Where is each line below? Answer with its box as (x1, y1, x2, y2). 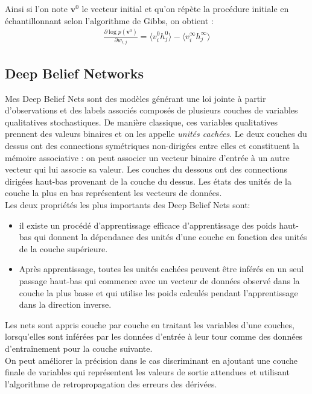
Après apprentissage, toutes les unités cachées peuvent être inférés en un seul (19, 262, 304, 275)
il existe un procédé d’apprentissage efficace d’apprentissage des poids (19, 218, 276, 231)
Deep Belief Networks (5, 63, 144, 82)
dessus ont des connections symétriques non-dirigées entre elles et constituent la (5, 139, 300, 152)
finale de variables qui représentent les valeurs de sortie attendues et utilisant (5, 366, 290, 378)
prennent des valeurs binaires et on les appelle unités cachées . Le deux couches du (5, 127, 307, 140)
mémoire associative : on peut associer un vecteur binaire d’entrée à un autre (5, 151, 290, 164)
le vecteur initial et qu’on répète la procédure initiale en (81, 2, 289, 14)
